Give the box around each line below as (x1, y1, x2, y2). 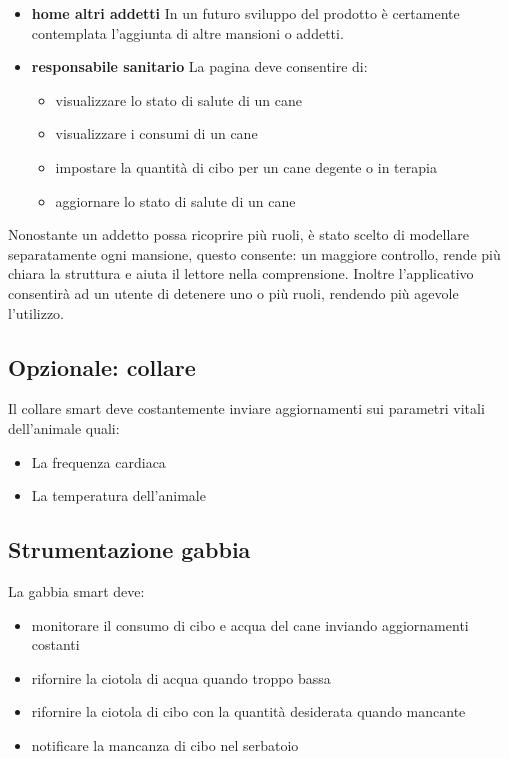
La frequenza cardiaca (31, 451, 166, 472)
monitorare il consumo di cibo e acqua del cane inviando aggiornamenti (31, 614, 469, 635)
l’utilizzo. (8, 302, 65, 323)
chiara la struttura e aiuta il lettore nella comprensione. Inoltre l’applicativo (8, 263, 474, 284)
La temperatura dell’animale (31, 485, 206, 506)
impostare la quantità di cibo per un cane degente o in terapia (55, 156, 437, 177)
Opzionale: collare (8, 351, 196, 382)
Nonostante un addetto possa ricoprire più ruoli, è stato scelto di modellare (8, 224, 470, 245)
